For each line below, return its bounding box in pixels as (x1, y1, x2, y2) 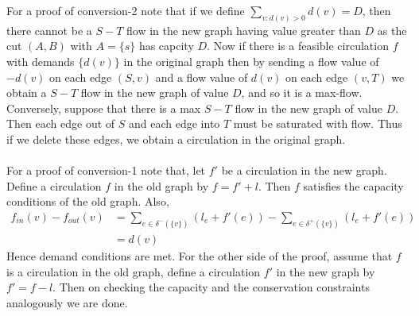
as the (377, 21, 407, 38)
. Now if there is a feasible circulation (207, 37, 389, 54)
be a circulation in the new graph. (221, 162, 387, 179)
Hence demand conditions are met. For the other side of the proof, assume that (6, 247, 393, 264)
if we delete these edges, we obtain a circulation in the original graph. (6, 131, 346, 148)
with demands (6, 53, 75, 70)
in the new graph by (276, 263, 375, 279)
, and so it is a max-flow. (241, 84, 363, 101)
